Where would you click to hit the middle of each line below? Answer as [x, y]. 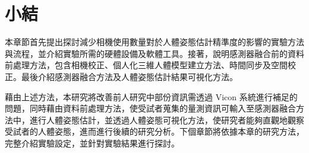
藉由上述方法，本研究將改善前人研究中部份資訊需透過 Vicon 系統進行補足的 [151, 96]
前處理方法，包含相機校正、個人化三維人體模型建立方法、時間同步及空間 [146, 65]
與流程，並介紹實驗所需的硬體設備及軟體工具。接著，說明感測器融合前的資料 [154, 53]
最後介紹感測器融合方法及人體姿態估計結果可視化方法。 [129, 76]
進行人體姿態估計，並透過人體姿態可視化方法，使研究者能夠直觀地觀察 [167, 119]
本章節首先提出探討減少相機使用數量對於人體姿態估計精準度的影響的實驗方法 [154, 42]
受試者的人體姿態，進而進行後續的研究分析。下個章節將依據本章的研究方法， [154, 131]
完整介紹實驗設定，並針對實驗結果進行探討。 [92, 143]
